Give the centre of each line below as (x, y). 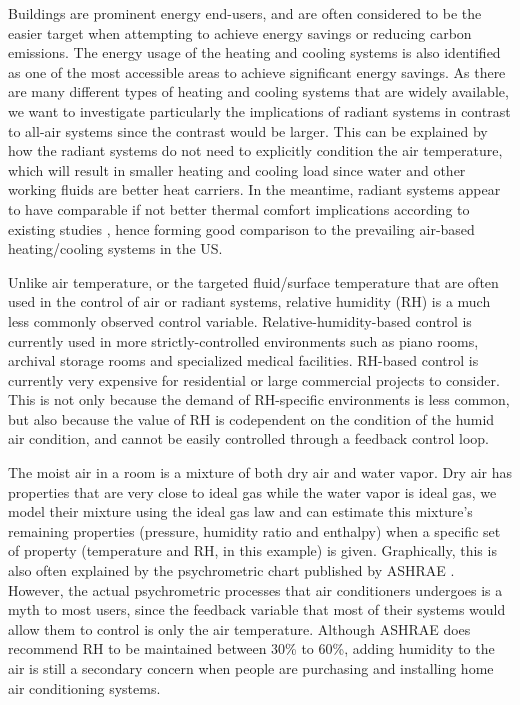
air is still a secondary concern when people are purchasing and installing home (251, 668)
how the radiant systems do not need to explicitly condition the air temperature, (255, 150)
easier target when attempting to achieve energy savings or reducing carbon (240, 32)
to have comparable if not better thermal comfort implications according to (239, 208)
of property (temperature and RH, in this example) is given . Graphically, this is (252, 550)
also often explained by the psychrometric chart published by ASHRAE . (231, 570)
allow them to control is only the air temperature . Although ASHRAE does (239, 628)
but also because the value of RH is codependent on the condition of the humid (251, 418)
